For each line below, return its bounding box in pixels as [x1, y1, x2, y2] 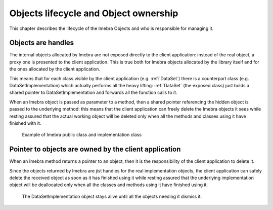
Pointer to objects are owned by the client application [9, 145, 181, 154]
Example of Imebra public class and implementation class [22, 132, 142, 138]
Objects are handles [9, 39, 74, 47]
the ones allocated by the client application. [9, 66, 101, 72]
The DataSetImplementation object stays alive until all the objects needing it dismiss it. [22, 193, 202, 199]
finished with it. [9, 120, 41, 126]
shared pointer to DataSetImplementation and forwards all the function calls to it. [9, 89, 177, 96]
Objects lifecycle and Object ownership [9, 8, 178, 19]
